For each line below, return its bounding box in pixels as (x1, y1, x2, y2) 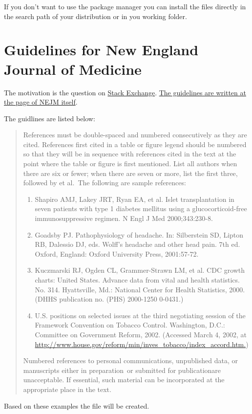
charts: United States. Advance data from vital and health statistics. (35, 275, 240, 284)
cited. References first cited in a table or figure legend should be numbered (23, 139, 247, 149)
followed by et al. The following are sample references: (23, 177, 186, 188)
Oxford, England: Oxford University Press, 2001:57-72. (35, 248, 199, 259)
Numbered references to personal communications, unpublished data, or (23, 355, 238, 366)
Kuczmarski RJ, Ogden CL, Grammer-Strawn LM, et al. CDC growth (35, 265, 245, 275)
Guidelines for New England (4, 40, 199, 60)
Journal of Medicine (4, 59, 142, 79)
